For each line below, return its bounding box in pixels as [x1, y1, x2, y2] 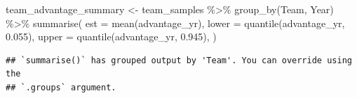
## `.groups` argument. [6, 82, 116, 92]
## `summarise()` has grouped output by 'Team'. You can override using [6, 55, 352, 65]
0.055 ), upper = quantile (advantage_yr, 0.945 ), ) [6, 29, 217, 44]
